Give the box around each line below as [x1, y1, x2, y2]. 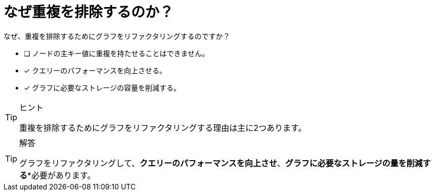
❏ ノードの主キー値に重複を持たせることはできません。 [24, 48, 209, 58]
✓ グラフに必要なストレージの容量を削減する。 [24, 83, 181, 92]
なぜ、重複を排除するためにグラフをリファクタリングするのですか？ [4, 31, 230, 40]
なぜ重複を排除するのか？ [4, 4, 174, 21]
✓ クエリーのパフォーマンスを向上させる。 [24, 66, 167, 75]
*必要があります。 [27, 170, 96, 180]
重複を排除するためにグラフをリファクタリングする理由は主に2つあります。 [19, 122, 307, 133]
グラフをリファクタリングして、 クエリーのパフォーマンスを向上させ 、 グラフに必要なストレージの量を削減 [19, 158, 423, 168]
